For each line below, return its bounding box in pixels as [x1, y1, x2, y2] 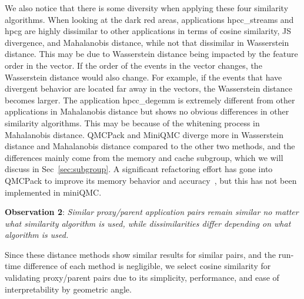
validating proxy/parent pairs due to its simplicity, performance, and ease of [5, 271, 279, 284]
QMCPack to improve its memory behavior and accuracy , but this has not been [5, 174, 297, 186]
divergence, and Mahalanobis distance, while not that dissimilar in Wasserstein [5, 36, 289, 48]
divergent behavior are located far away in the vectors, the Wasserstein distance [5, 82, 293, 95]
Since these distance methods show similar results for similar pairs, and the [5, 248, 276, 260]
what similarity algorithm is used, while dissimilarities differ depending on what [5, 217, 291, 229]
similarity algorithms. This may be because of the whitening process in [5, 116, 260, 129]
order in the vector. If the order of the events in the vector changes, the [5, 59, 262, 71]
